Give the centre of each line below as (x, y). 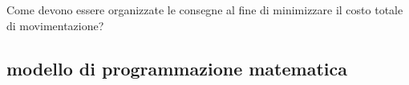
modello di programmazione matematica (177, 68)
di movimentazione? (55, 25)
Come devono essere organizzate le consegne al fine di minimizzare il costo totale (205, 10)
